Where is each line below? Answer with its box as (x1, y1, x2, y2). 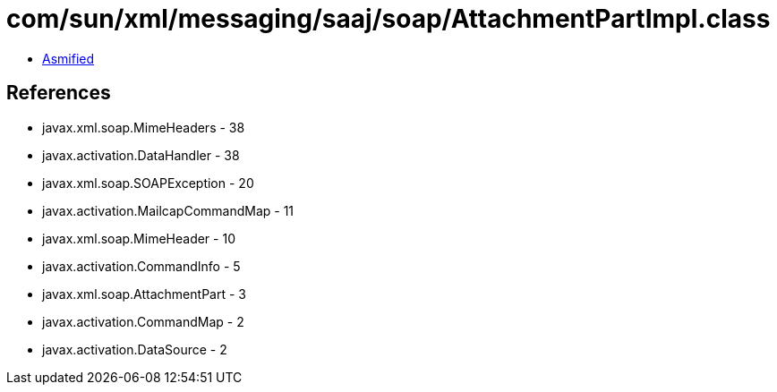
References (6, 81, 111, 105)
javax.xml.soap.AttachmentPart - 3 (42, 285, 246, 302)
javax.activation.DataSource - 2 (42, 341, 227, 357)
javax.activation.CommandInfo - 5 (42, 258, 241, 274)
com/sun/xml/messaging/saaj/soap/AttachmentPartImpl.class (6, 4, 771, 34)
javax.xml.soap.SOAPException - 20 (42, 175, 254, 191)
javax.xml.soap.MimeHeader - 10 (42, 230, 235, 246)
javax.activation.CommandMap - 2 (42, 313, 244, 329)
